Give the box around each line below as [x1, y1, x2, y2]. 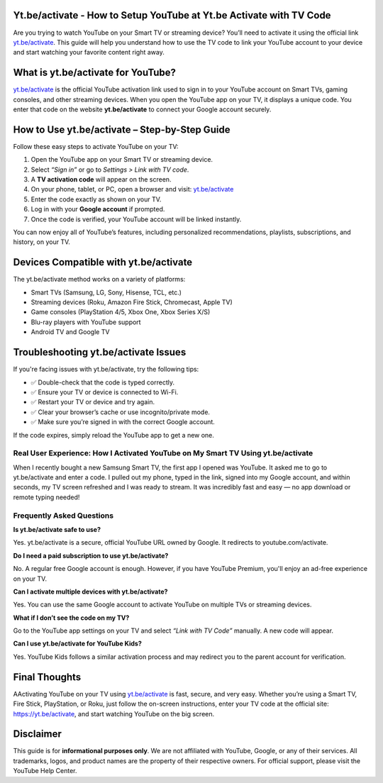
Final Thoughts [13, 671, 82, 683]
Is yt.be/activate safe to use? [13, 525, 101, 533]
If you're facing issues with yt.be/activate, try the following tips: [13, 365, 199, 374]
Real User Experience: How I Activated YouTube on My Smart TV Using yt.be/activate [13, 448, 313, 458]
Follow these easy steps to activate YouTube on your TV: [13, 142, 179, 150]
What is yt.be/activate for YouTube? [13, 67, 177, 79]
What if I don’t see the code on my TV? [13, 613, 130, 622]
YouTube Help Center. [13, 767, 77, 775]
